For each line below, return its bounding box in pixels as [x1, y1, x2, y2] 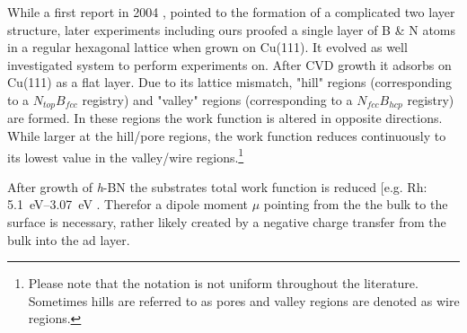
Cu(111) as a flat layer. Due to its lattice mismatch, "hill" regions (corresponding [7, 73, 452, 92]
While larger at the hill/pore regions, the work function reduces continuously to [7, 127, 446, 145]
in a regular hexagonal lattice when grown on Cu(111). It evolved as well [7, 38, 408, 57]
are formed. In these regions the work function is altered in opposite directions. [7, 109, 443, 127]
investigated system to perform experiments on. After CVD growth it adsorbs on [7, 55, 452, 74]
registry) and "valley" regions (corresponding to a [82, 90, 353, 109]
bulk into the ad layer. [7, 230, 130, 249]
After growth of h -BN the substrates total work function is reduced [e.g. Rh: [7, 177, 427, 196]
